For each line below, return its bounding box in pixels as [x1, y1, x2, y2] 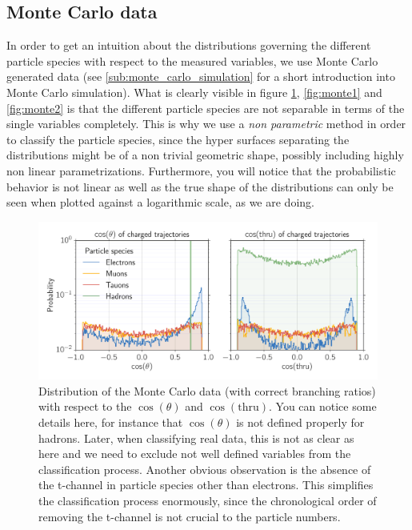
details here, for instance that [38, 414, 183, 431]
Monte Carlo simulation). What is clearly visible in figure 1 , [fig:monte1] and [6, 83, 382, 100]
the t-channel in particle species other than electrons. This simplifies [38, 476, 374, 493]
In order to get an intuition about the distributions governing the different [6, 37, 371, 54]
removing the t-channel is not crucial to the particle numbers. [38, 508, 341, 524]
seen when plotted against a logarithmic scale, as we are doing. [6, 194, 314, 211]
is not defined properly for [236, 414, 365, 431]
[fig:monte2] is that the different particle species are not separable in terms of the [6, 99, 405, 116]
